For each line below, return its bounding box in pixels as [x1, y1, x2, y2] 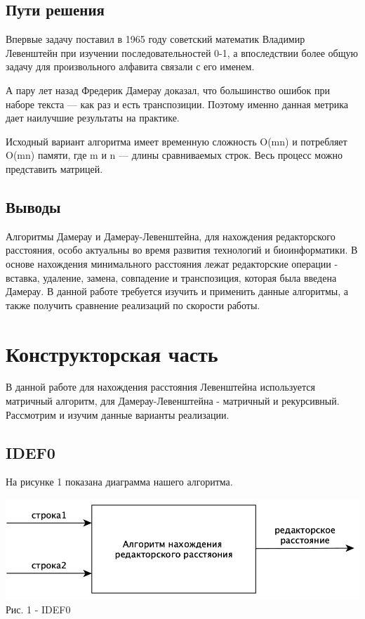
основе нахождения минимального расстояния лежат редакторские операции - [6, 256, 338, 271]
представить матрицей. [6, 161, 103, 176]
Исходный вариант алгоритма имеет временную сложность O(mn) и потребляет [6, 133, 347, 148]
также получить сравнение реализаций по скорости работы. [6, 297, 260, 312]
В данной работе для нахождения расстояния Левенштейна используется [6, 379, 315, 394]
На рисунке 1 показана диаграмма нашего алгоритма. [6, 474, 233, 489]
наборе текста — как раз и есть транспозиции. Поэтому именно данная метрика [6, 96, 349, 111]
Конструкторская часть [6, 339, 218, 367]
